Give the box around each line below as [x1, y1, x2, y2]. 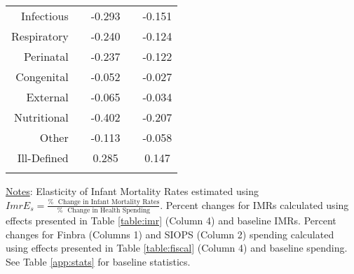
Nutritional [13, 109, 69, 125]
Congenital [15, 68, 69, 85]
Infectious [21, 8, 69, 24]
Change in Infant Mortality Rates [57, 199, 160, 206]
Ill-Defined [17, 150, 69, 166]
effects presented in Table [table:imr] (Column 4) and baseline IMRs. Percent [6, 212, 336, 227]
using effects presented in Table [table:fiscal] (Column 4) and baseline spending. [6, 240, 348, 255]
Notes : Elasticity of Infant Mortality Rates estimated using [6, 184, 259, 198]
